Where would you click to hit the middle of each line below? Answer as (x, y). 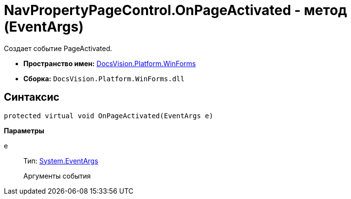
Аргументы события (57, 176)
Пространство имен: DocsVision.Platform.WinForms (110, 63)
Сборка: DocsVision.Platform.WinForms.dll (104, 78)
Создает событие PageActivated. (58, 48)
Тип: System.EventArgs (61, 161)
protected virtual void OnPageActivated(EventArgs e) (109, 116)
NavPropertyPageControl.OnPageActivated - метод (175, 10)
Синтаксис (32, 97)
